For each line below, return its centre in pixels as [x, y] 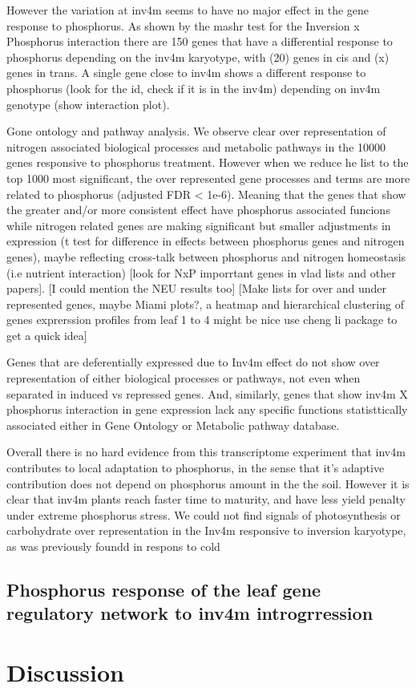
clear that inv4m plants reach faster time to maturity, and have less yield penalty [206, 499]
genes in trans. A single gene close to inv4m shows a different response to [186, 73]
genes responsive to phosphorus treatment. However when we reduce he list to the [208, 162]
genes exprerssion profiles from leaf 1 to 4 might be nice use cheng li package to [202, 320]
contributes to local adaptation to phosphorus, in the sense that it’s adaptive [196, 468]
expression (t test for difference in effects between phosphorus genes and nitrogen [206, 241]
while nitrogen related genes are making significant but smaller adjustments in [199, 225]
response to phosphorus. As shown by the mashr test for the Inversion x [183, 25]
